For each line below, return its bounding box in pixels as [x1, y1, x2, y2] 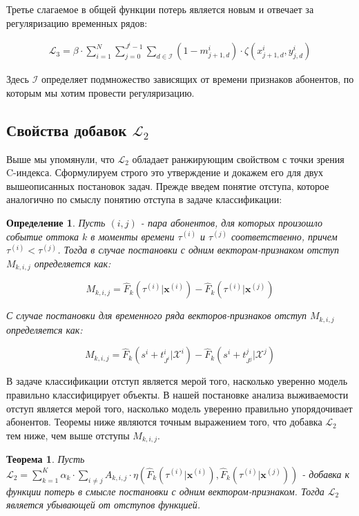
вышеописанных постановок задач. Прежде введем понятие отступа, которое [6, 178, 329, 193]
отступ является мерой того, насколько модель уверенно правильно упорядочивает [6, 401, 353, 415]
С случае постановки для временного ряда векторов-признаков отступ [6, 308, 307, 323]
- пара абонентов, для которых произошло [140, 216, 323, 230]
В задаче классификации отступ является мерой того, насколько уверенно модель [6, 374, 348, 388]
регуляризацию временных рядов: [6, 15, 148, 30]
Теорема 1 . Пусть [6, 452, 85, 466]
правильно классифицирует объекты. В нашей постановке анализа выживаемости [6, 387, 349, 401]
